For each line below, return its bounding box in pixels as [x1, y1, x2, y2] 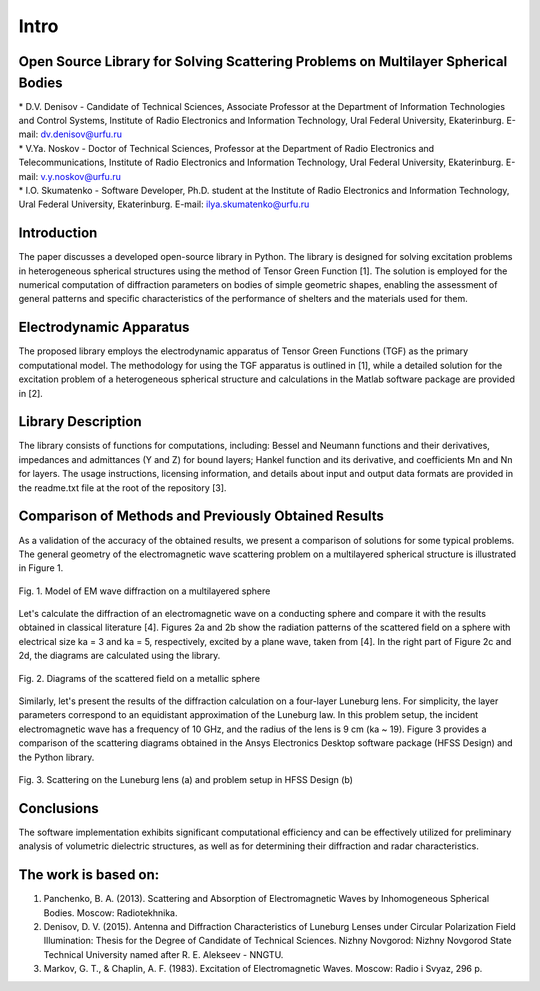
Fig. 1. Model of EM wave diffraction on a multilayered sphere [18, 585, 271, 597]
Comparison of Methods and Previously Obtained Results [18, 508, 385, 525]
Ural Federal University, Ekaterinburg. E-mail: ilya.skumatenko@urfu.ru [18, 198, 310, 210]
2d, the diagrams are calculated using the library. [18, 650, 221, 662]
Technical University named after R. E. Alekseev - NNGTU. [43, 948, 284, 960]
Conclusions [18, 800, 99, 817]
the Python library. [18, 751, 95, 763]
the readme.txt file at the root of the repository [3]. [18, 481, 227, 494]
